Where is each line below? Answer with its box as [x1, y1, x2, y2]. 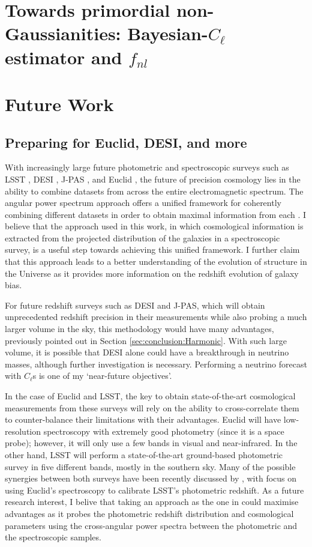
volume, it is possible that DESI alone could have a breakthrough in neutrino [5, 346, 289, 358]
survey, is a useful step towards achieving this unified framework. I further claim [5, 243, 300, 256]
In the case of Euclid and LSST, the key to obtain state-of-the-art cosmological [5, 390, 296, 402]
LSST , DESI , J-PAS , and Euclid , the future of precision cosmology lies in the [5, 172, 301, 185]
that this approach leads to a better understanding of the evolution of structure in [5, 255, 307, 268]
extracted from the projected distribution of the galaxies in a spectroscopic [5, 231, 280, 244]
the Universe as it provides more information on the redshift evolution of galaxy [5, 267, 299, 279]
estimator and [5, 44, 122, 69]
